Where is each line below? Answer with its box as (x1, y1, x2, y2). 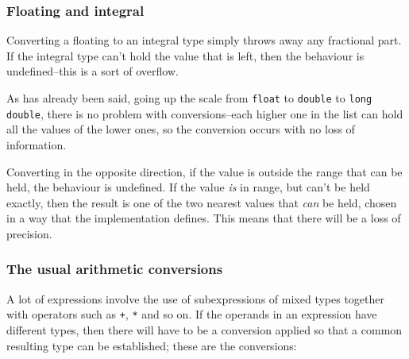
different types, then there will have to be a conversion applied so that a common (6, 321, 403, 338)
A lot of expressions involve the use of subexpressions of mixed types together (6, 290, 384, 307)
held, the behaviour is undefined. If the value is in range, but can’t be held (6, 179, 370, 195)
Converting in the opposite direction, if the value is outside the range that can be (6, 163, 403, 179)
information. (6, 136, 67, 152)
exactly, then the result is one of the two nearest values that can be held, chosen (6, 194, 397, 210)
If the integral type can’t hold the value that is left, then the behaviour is (6, 47, 365, 64)
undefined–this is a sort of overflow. (6, 63, 179, 79)
